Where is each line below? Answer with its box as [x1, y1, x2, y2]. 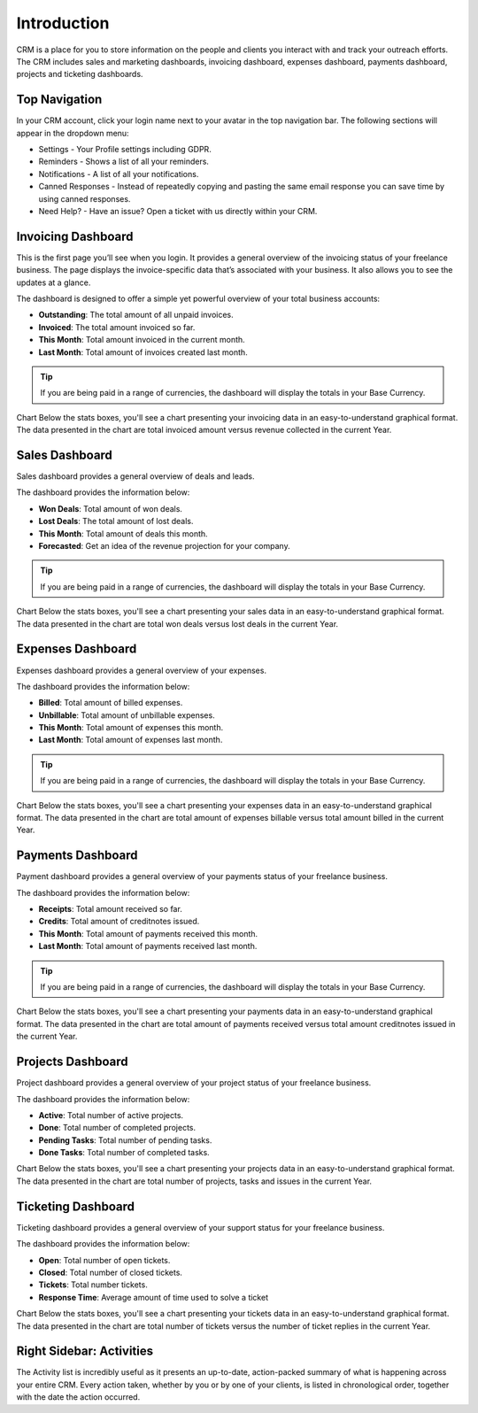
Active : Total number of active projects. [38, 1109, 184, 1120]
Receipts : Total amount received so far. [38, 904, 183, 915]
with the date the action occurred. [16, 1392, 141, 1402]
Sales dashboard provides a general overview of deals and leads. [16, 471, 255, 482]
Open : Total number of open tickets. [38, 1255, 171, 1265]
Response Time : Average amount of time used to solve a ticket [38, 1292, 269, 1302]
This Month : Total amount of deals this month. [38, 528, 208, 539]
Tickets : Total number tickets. [38, 1279, 148, 1290]
